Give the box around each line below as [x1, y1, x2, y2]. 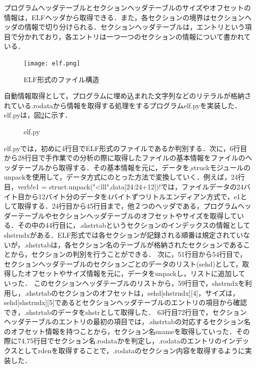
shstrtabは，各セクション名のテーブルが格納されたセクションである [26, 239, 244, 249]
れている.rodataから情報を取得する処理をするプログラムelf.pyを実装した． [4, 100, 242, 110]
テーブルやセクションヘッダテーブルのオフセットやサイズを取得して [17, 210, 237, 220]
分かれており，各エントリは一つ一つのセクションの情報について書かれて [17, 31, 251, 41]
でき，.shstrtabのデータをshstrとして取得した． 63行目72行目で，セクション [4, 307, 247, 317]
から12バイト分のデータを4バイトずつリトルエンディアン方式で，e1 [24, 191, 241, 201]
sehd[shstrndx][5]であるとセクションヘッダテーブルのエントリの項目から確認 [4, 297, 247, 307]
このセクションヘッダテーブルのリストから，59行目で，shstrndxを [33, 277, 245, 288]
